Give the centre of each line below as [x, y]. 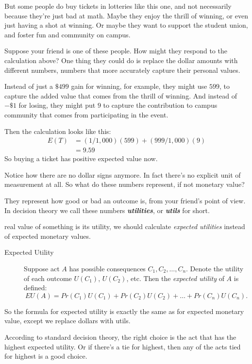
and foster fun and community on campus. [67, 34]
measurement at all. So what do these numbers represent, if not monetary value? [125, 184]
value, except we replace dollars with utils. [67, 321]
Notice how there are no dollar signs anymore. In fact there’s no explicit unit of [123, 174]
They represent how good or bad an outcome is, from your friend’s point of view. [125, 200]
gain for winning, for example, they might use [139, 86]
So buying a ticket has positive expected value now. [81, 158]
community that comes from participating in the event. [86, 114]
